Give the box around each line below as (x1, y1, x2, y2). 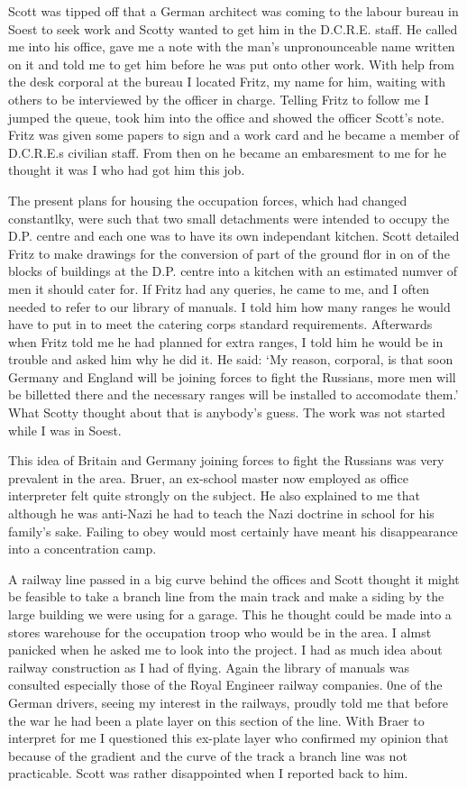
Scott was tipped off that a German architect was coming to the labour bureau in (8, 2, 459, 20)
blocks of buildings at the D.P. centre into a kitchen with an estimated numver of (8, 261, 458, 280)
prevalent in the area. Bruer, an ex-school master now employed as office (8, 468, 408, 487)
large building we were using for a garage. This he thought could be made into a (8, 605, 452, 623)
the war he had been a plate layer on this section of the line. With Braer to (8, 710, 425, 729)
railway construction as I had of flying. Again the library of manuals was (8, 657, 409, 676)
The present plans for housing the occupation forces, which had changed (8, 190, 407, 209)
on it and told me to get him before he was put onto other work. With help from (8, 54, 454, 73)
